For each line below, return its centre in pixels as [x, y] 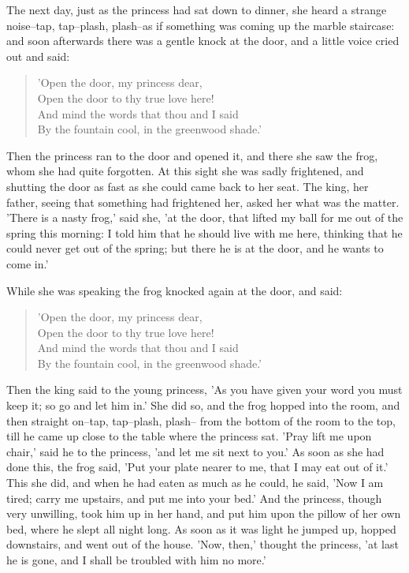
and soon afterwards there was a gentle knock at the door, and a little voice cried [203, 41]
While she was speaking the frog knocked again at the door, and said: [175, 290]
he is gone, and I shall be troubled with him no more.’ [136, 560]
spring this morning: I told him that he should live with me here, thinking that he [204, 232]
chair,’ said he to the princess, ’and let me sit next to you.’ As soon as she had [195, 451]
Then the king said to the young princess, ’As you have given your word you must [204, 389]
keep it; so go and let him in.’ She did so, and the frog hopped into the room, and [203, 405]
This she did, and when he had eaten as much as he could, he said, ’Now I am [195, 483]
